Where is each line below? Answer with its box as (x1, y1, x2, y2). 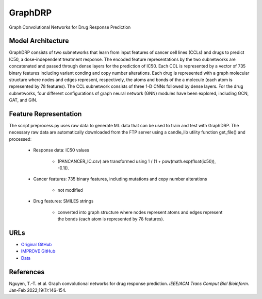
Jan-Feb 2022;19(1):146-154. (9, 287, 66, 293)
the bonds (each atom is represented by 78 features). (57, 216, 164, 222)
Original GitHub (21, 241, 52, 247)
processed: (9, 136, 32, 142)
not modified (57, 187, 83, 193)
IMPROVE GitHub (21, 248, 56, 254)
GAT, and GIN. (9, 97, 37, 103)
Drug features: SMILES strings (33, 198, 94, 204)
